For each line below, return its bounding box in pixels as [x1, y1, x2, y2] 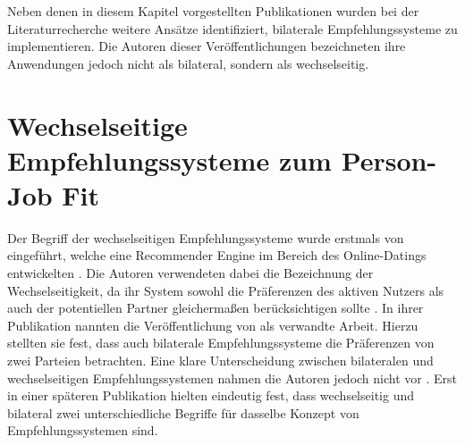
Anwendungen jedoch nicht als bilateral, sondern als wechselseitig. [7, 54, 369, 72]
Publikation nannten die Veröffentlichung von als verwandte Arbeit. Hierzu [7, 315, 418, 334]
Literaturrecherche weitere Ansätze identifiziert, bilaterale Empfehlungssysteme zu [7, 19, 458, 38]
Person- [341, 141, 437, 178]
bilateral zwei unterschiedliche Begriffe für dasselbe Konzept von [7, 403, 359, 422]
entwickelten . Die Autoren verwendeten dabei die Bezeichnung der [7, 264, 374, 282]
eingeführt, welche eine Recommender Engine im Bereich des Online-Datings [7, 246, 427, 264]
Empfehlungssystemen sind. [7, 421, 158, 440]
